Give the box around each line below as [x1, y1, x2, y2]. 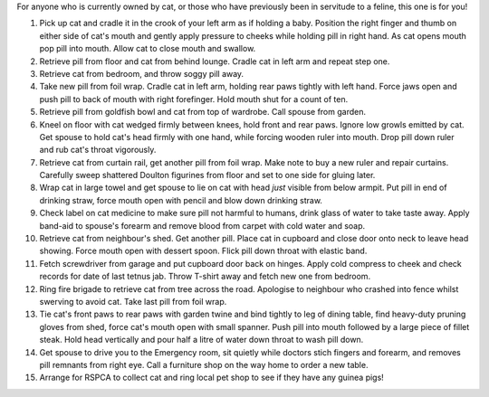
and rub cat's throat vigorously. [39, 145, 157, 156]
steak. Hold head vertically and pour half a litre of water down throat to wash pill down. [39, 335, 364, 345]
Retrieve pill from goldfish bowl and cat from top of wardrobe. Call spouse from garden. [39, 107, 367, 118]
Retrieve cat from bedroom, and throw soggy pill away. [39, 68, 244, 79]
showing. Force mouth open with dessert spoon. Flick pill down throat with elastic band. [39, 245, 368, 257]
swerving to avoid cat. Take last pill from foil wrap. [39, 296, 227, 307]
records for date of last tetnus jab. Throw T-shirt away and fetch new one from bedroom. [39, 271, 371, 282]
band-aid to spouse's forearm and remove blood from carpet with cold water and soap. [39, 220, 366, 231]
